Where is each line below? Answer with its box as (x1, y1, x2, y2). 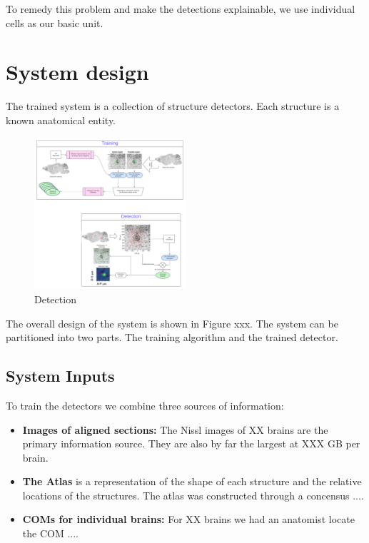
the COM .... (22, 526, 79, 541)
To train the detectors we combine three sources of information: (6, 397, 284, 412)
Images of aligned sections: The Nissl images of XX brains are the (22, 422, 328, 437)
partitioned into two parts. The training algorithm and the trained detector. (6, 330, 338, 345)
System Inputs (6, 365, 115, 387)
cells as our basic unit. (6, 15, 103, 30)
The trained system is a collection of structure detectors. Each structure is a (6, 98, 340, 113)
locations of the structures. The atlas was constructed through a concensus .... (22, 487, 364, 502)
